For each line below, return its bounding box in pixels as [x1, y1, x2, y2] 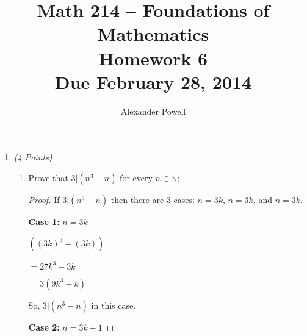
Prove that [28, 171, 68, 184]
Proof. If [28, 193, 60, 206]
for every [120, 171, 153, 184]
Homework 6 [98, 45, 208, 70]
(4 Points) [13, 151, 52, 163]
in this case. [91, 298, 136, 311]
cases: [173, 193, 195, 206]
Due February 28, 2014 [54, 69, 252, 94]
